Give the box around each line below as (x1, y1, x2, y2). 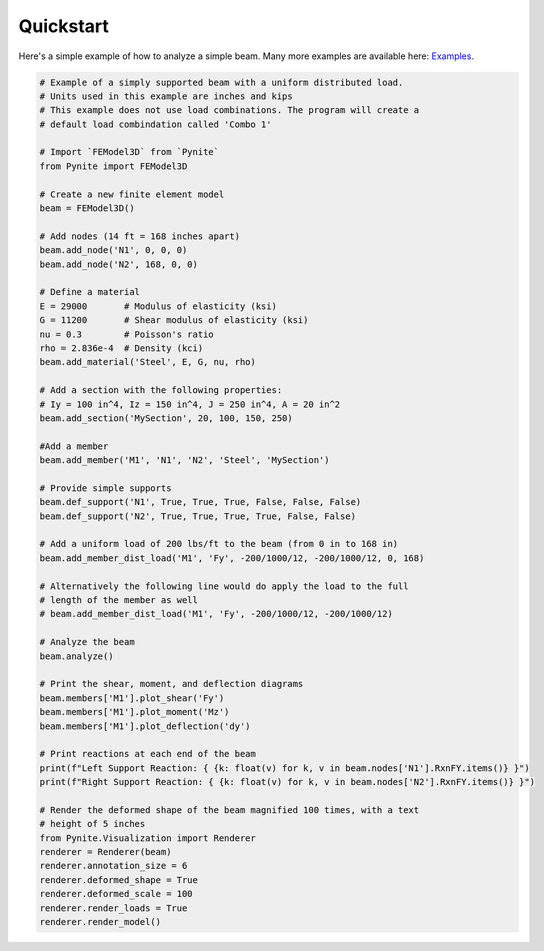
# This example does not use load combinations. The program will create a (39, 105, 420, 116)
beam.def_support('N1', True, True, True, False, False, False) (39, 496, 362, 508)
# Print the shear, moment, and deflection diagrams (39, 678, 304, 690)
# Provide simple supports (39, 482, 172, 494)
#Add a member (39, 440, 109, 452)
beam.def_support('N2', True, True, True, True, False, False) (39, 510, 357, 522)
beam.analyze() (39, 650, 114, 662)
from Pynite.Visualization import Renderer (39, 832, 257, 844)
